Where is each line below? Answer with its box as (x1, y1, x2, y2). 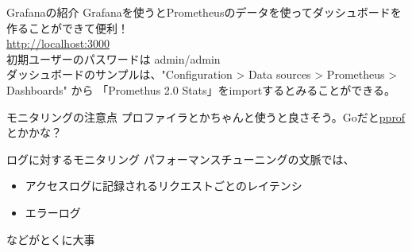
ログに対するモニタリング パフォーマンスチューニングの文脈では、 (6, 150, 355, 167)
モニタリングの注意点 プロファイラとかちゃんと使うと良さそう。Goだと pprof (6, 108, 406, 125)
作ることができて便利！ (6, 19, 129, 36)
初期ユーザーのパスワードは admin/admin (6, 50, 221, 67)
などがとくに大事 (6, 231, 95, 247)
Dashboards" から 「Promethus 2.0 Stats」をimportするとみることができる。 (6, 81, 395, 98)
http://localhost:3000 (6, 35, 110, 52)
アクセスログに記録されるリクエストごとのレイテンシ (25, 177, 302, 194)
